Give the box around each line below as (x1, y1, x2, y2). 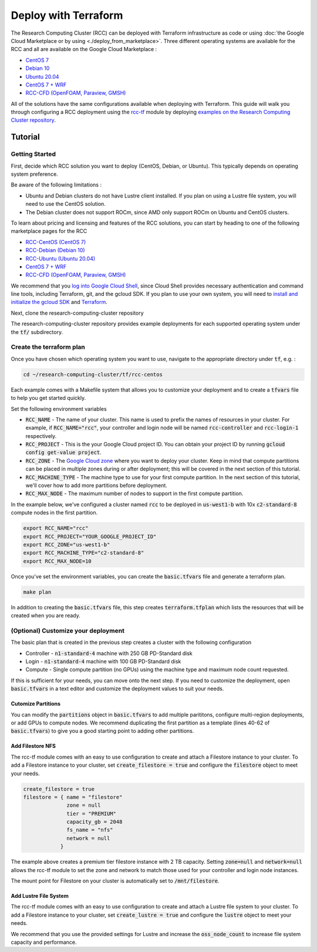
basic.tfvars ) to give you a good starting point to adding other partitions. (11, 727, 194, 734)
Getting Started (11, 150, 56, 158)
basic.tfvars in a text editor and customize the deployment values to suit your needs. (11, 685, 224, 692)
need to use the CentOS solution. (25, 201, 106, 208)
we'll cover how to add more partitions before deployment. (25, 482, 167, 489)
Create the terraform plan (11, 343, 85, 351)
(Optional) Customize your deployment (11, 626, 124, 634)
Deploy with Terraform (11, 9, 123, 22)
